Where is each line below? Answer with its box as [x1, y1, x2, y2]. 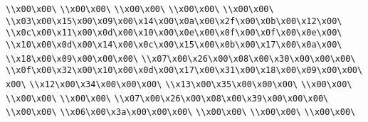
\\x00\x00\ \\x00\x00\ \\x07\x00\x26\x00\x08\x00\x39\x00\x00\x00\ [6, 93, 329, 104]
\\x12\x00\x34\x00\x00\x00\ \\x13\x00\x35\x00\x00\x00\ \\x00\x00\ [29, 79, 352, 89]
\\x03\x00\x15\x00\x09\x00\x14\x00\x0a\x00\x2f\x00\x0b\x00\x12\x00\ [6, 16, 342, 26]
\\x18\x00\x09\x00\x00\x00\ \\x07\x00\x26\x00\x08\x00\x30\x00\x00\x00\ [6, 53, 356, 64]
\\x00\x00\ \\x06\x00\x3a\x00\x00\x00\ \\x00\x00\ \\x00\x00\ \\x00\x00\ [6, 107, 356, 118]
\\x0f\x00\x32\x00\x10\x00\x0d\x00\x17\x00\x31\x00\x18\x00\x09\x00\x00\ [6, 65, 363, 76]
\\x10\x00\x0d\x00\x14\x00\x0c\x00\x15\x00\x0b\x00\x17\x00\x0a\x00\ [6, 39, 342, 50]
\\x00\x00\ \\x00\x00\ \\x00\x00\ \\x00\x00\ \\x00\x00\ [6, 4, 274, 14]
